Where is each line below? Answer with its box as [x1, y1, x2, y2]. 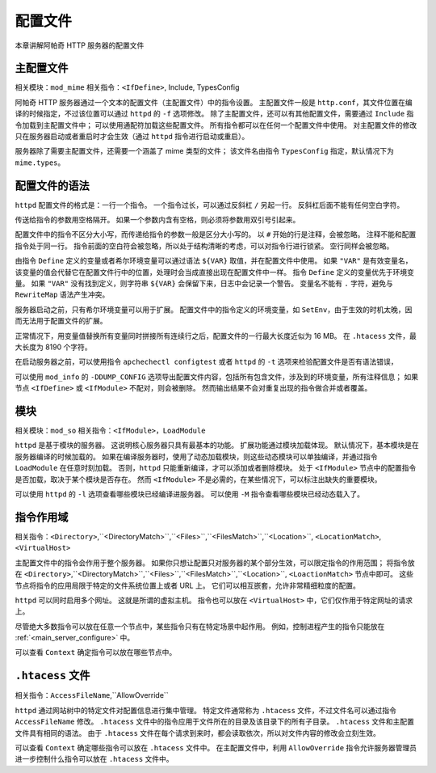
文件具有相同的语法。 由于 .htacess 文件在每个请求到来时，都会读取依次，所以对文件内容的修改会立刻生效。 [15, 728, 381, 737]
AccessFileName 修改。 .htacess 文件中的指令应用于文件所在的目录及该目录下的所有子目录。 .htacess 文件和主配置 [15, 716, 415, 727]
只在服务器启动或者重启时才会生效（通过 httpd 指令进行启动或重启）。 [15, 132, 249, 142]
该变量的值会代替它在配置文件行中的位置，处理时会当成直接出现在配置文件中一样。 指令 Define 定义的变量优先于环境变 [15, 267, 415, 277]
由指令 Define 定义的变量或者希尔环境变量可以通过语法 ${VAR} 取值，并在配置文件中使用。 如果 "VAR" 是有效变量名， [15, 256, 413, 266]
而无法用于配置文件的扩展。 [15, 316, 107, 326]
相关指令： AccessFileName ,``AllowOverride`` [15, 691, 169, 700]
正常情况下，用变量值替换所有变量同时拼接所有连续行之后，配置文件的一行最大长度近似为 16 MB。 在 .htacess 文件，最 [15, 331, 417, 340]
